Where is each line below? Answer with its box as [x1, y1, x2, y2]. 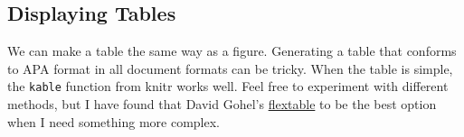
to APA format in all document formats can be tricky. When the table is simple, [7, 59, 453, 78]
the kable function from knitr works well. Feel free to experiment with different [7, 77, 449, 96]
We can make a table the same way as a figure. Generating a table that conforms [7, 41, 457, 60]
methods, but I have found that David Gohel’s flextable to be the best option [7, 95, 437, 114]
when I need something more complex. [7, 112, 220, 131]
